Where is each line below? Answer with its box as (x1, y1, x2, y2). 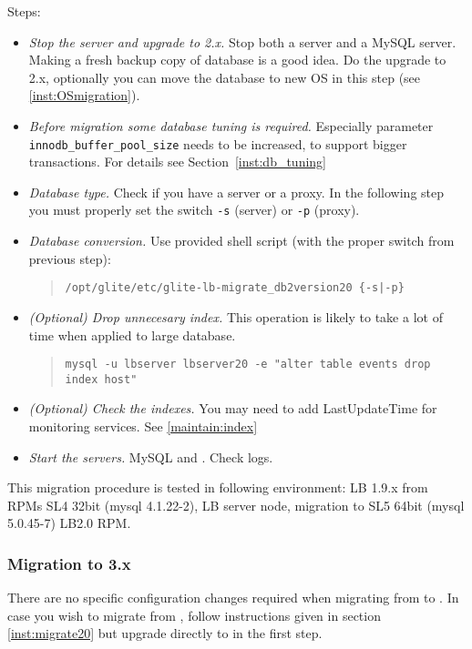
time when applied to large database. (28, 325, 236, 344)
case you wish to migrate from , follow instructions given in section (7, 605, 381, 624)
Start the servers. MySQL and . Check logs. (28, 447, 273, 466)
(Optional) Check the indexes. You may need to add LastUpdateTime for (28, 399, 437, 418)
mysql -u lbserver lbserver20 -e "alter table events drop (65, 358, 431, 371)
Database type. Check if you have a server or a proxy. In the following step (28, 182, 445, 201)
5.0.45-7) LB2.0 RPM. (7, 513, 131, 532)
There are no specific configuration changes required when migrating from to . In (7, 588, 459, 607)
